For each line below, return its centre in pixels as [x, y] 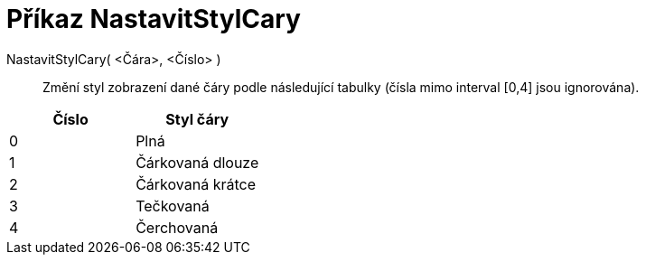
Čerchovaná [177, 227]
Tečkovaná [173, 206]
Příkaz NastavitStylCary [154, 19]
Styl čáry [197, 119]
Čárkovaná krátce [196, 184]
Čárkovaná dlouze [197, 162]
